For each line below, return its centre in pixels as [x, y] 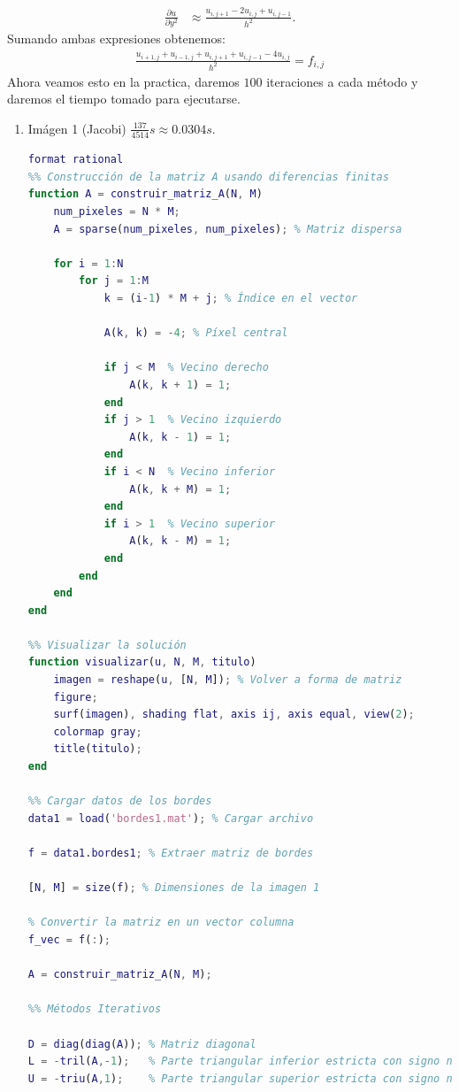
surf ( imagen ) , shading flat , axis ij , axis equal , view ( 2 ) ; [234, 715]
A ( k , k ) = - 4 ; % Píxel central [196, 333]
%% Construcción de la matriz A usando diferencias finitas [208, 177]
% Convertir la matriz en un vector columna [161, 923]
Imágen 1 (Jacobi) [77, 128]
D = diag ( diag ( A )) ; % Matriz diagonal [142, 1044]
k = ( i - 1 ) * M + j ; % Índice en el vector [231, 298]
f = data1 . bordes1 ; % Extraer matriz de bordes [171, 853]
